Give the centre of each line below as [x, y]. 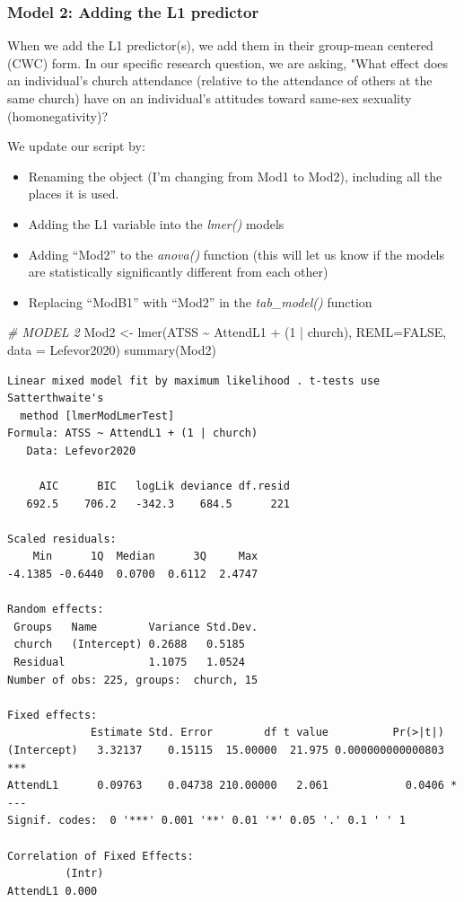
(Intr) [84, 874]
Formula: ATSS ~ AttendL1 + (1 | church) [133, 433]
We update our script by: [76, 146]
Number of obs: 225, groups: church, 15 [133, 680]
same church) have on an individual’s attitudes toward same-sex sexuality [210, 98]
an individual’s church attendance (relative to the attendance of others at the [220, 80]
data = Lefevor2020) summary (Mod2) [112, 349]
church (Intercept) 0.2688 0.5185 [129, 645]
